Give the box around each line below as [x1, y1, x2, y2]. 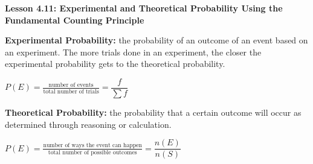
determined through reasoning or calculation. [5, 118, 172, 130]
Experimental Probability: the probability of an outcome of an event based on [5, 34, 308, 46]
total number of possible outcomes [48, 150, 137, 156]
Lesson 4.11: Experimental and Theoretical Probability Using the [5, 2, 283, 14]
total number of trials [43, 88, 99, 95]
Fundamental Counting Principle [5, 13, 144, 26]
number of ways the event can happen [43, 142, 143, 149]
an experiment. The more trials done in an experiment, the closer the [5, 45, 262, 58]
